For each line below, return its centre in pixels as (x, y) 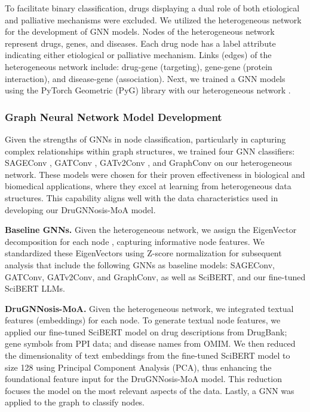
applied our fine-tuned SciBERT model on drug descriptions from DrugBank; (146, 331)
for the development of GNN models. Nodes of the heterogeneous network (140, 31)
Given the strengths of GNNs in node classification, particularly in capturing (145, 139)
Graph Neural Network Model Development (113, 116)
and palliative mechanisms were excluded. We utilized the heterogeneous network (153, 19)
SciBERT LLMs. (35, 288)
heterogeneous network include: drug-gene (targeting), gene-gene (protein (139, 66)
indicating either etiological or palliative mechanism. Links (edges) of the (138, 55)
